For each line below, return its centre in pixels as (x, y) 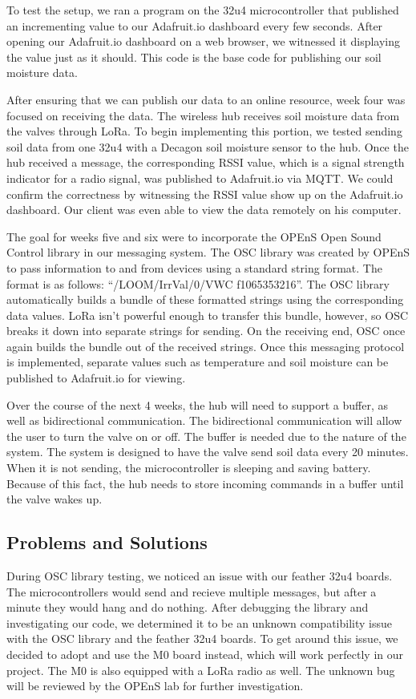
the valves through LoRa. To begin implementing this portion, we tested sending (204, 131)
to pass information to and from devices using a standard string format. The (194, 267)
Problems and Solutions (107, 542)
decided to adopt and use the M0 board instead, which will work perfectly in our (205, 654)
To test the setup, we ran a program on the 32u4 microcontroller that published (203, 10)
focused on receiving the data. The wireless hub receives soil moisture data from (203, 115)
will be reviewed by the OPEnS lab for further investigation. (155, 686)
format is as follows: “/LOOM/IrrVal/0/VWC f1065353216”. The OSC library (198, 283)
